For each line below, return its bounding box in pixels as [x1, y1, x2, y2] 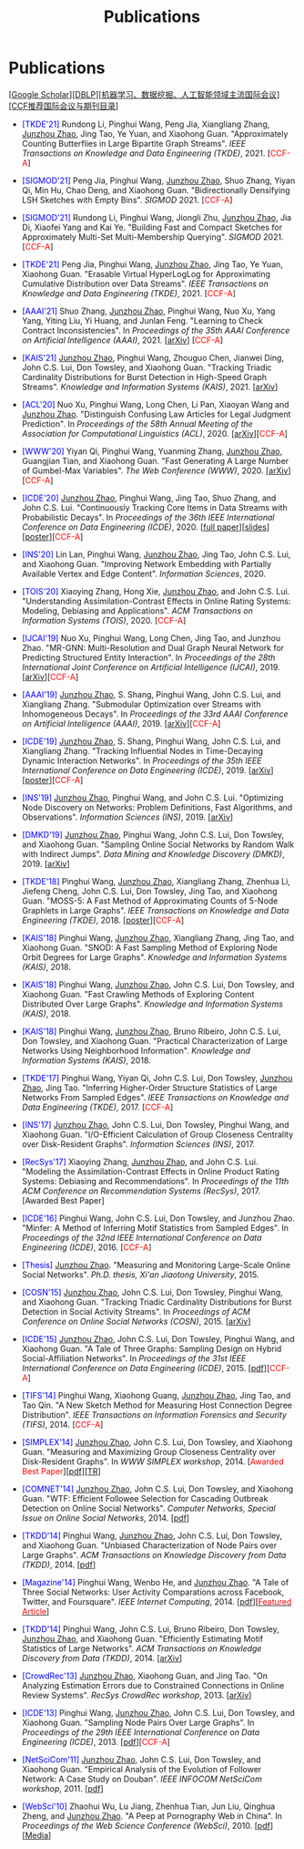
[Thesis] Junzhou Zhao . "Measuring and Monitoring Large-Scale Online [21, 1259, 291, 1270]
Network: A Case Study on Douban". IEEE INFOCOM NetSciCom [21, 1773, 263, 1784]
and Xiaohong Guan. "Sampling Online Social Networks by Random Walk [21, 839, 295, 850]
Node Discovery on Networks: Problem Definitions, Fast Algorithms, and [21, 801, 293, 812]
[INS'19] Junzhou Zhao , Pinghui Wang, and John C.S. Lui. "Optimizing [21, 791, 284, 803]
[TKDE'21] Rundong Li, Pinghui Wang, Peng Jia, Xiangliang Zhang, [21, 119, 270, 129]
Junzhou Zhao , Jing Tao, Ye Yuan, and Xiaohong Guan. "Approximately [21, 128, 289, 139]
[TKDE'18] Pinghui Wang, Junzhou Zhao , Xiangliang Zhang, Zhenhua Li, [21, 875, 290, 886]
